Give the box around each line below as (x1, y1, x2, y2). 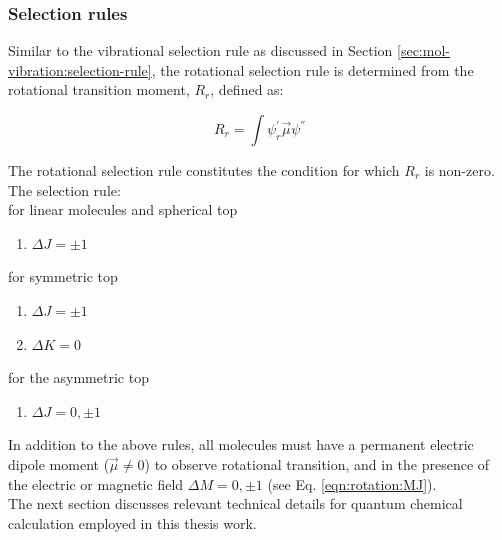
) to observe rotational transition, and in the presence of (144, 453, 490, 474)
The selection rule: (8, 179, 121, 200)
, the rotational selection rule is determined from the (151, 59, 474, 80)
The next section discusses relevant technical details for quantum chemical (8, 493, 463, 514)
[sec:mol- (397, 40, 450, 61)
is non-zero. (424, 160, 495, 180)
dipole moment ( (8, 453, 110, 474)
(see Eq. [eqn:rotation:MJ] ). (267, 473, 437, 494)
